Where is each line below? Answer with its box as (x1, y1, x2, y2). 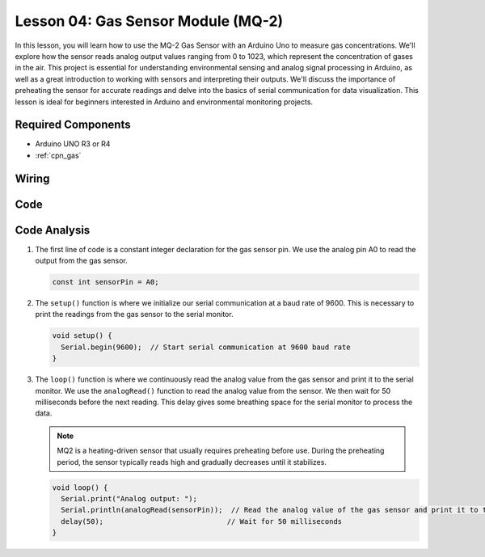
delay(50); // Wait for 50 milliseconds (61, 517, 343, 525)
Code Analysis (15, 223, 91, 237)
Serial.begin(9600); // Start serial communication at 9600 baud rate (61, 342, 351, 352)
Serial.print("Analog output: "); (61, 494, 198, 503)
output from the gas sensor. (35, 255, 129, 266)
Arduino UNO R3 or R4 (35, 139, 111, 149)
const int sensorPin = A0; (52, 277, 159, 287)
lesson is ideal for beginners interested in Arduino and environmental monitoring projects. (15, 97, 314, 107)
